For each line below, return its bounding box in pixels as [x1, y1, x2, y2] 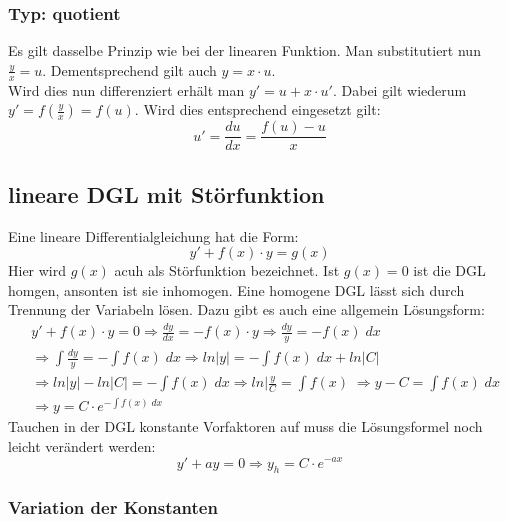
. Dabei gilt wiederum [332, 79, 467, 100]
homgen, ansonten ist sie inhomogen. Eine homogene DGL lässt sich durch [8, 279, 465, 300]
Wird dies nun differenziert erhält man [8, 79, 245, 100]
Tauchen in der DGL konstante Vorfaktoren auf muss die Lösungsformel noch [8, 416, 483, 437]
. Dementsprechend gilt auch [42, 59, 217, 80]
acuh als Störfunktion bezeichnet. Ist [114, 260, 340, 281]
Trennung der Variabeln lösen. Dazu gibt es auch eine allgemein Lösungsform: [8, 299, 485, 320]
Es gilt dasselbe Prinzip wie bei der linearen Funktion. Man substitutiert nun [8, 40, 481, 61]
